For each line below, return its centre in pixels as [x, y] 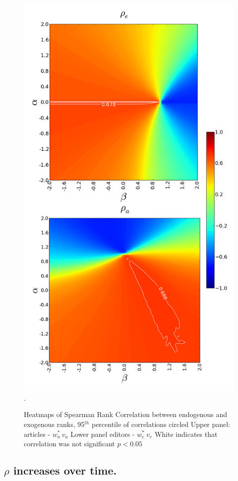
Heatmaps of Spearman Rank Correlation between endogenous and [125, 414]
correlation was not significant [69, 444]
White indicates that [186, 434]
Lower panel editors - [103, 434]
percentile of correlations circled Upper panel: [161, 424]
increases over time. [65, 470]
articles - [37, 434]
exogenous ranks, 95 [54, 424]
